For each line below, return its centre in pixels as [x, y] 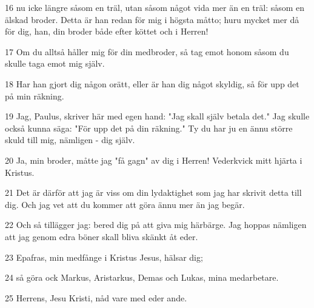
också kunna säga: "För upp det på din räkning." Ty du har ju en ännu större [149, 128]
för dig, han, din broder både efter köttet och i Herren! [107, 31]
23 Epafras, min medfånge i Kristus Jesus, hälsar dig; [104, 257]
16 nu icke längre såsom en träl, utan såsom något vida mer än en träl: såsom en [155, 7]
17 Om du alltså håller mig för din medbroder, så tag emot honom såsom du [147, 51]
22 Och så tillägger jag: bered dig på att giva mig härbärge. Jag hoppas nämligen [156, 225]
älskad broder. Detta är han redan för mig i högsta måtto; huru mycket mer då [152, 19]
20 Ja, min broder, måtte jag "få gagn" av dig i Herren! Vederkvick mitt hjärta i [154, 160]
